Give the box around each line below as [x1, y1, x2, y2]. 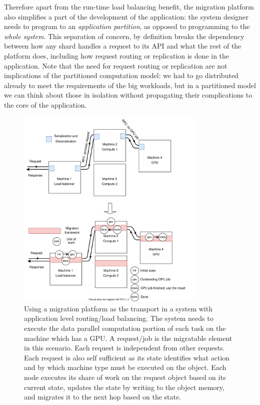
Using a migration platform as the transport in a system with [24, 303, 212, 313]
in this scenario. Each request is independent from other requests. [24, 342, 225, 353]
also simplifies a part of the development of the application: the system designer [4, 11, 248, 22]
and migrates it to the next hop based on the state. [24, 391, 181, 402]
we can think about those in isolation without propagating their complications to [4, 90, 252, 100]
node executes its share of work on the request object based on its [24, 371, 226, 382]
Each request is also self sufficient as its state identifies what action [24, 352, 230, 362]
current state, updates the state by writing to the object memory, [24, 381, 224, 392]
